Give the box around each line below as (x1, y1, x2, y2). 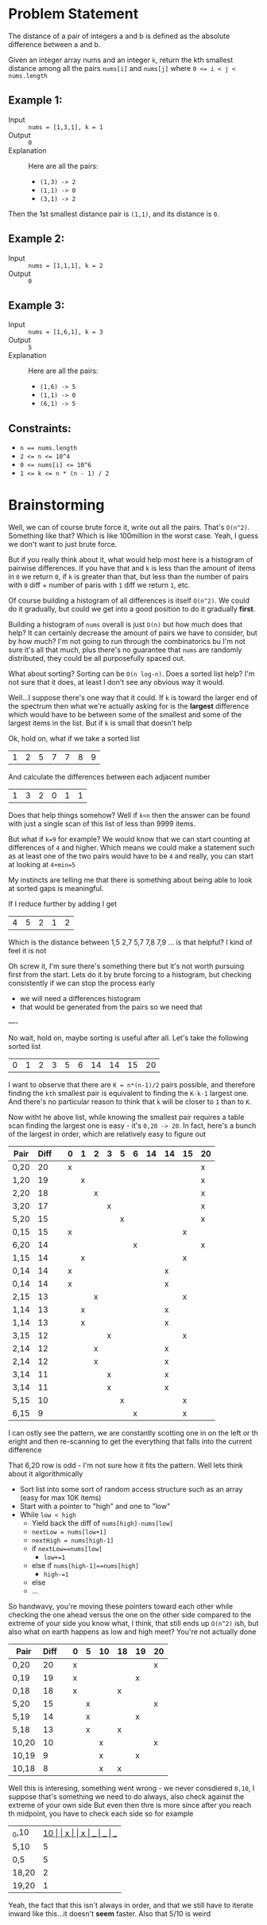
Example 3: (8, 298, 65, 312)
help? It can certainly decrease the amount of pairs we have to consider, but (8, 628, 257, 638)
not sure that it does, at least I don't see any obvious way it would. (8, 678, 225, 687)
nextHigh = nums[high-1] (31, 1537, 114, 1545)
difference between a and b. (8, 39, 101, 49)
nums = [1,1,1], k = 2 (28, 261, 103, 269)
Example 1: (8, 93, 63, 108)
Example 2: (8, 232, 65, 246)
